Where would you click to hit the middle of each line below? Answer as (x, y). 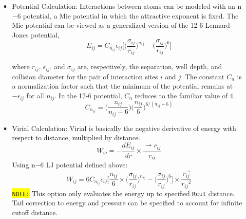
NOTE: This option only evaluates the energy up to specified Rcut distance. (123, 193)
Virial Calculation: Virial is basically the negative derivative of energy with (124, 128)
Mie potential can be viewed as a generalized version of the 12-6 (107, 25)
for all (35, 95)
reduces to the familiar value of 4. (185, 95)
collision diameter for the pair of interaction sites (85, 76)
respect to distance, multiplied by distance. (76, 137)
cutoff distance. (35, 212)
